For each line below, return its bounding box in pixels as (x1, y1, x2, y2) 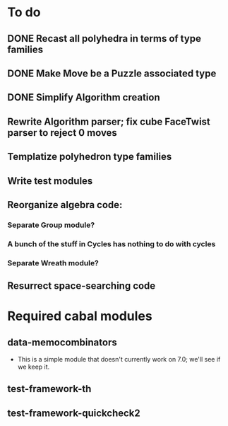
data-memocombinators (7, 336, 118, 348)
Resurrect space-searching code (7, 280, 156, 292)
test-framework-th (7, 383, 92, 395)
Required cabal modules (7, 309, 153, 324)
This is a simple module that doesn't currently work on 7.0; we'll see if (17, 355, 221, 364)
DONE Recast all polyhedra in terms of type (7, 33, 201, 45)
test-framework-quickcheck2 (7, 407, 141, 419)
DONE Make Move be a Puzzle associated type (7, 67, 217, 79)
